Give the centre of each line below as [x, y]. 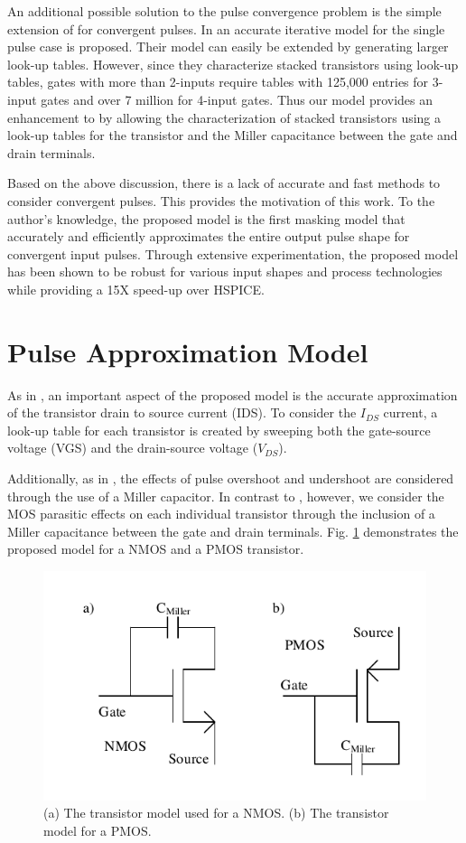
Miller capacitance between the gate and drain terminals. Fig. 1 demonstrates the [233, 531]
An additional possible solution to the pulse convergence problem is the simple [224, 11]
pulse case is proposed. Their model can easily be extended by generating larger [228, 47]
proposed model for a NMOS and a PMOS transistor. [156, 549]
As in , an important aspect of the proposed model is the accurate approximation [233, 394]
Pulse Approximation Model [188, 351]
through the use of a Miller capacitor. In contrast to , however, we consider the [226, 496]
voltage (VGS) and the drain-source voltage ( [133, 448]
